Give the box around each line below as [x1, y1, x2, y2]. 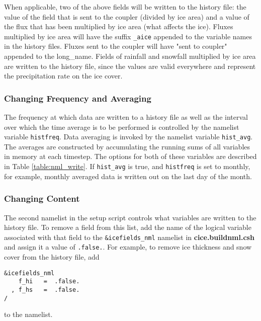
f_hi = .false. [18, 278, 80, 285]
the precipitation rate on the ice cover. [4, 70, 123, 81]
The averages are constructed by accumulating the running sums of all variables [4, 141, 250, 151]
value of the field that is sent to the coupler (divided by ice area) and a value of [4, 11, 249, 22]
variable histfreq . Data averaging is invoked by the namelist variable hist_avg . [4, 131, 253, 142]
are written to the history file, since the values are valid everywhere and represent [4, 60, 256, 71]
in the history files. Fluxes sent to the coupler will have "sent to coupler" [4, 41, 227, 51]
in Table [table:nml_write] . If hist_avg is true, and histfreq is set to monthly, [4, 161, 250, 172]
